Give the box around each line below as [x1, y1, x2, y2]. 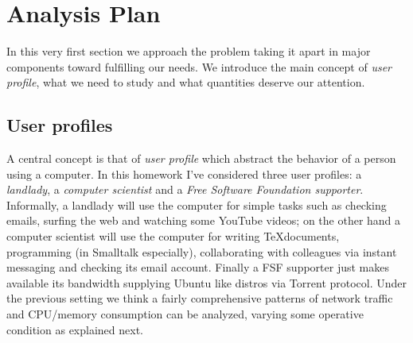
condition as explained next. [6, 321, 143, 337]
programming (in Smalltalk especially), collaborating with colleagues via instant [6, 243, 397, 260]
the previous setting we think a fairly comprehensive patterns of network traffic [6, 290, 393, 306]
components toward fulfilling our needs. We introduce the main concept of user [6, 58, 392, 75]
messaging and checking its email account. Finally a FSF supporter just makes [6, 259, 389, 276]
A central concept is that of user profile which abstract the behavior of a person [6, 150, 396, 167]
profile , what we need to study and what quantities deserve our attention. [6, 74, 365, 91]
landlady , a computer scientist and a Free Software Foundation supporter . [6, 181, 364, 198]
